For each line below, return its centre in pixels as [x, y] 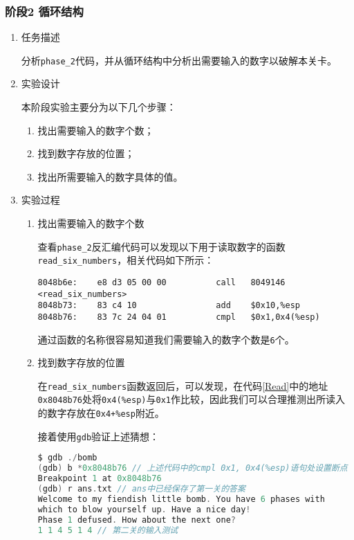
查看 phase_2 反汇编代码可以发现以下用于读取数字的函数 [161, 246]
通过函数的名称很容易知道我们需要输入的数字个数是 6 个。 [166, 339]
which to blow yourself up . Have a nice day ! [144, 509]
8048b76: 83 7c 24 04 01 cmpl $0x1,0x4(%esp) [179, 317]
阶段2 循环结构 [44, 11]
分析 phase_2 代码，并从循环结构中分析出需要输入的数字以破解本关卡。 [179, 60]
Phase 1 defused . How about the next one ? [137, 520]
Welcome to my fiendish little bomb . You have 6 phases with [181, 499]
